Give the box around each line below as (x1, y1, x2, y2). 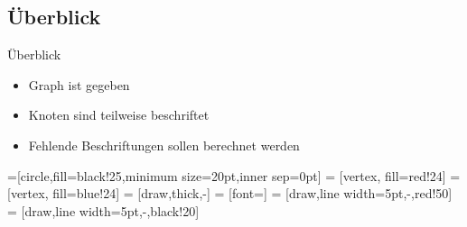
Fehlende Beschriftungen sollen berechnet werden (28, 135, 300, 154)
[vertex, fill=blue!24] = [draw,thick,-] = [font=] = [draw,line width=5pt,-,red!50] (7, 184, 453, 203)
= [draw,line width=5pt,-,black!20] (7, 201, 200, 220)
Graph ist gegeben (28, 75, 130, 94)
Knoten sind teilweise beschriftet (28, 105, 210, 124)
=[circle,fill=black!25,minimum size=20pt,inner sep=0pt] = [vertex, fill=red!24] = (7, 166, 461, 185)
